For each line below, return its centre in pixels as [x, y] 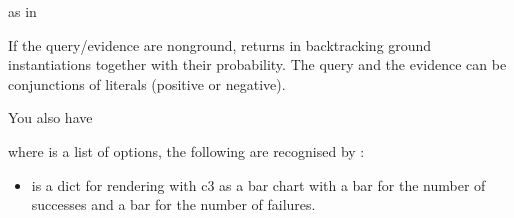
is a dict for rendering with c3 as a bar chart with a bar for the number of [258, 184]
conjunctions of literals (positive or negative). [147, 83]
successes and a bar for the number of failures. [173, 204]
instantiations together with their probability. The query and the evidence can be [257, 64]
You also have [50, 117]
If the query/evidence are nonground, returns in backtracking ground [220, 44]
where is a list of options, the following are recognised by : [186, 150]
